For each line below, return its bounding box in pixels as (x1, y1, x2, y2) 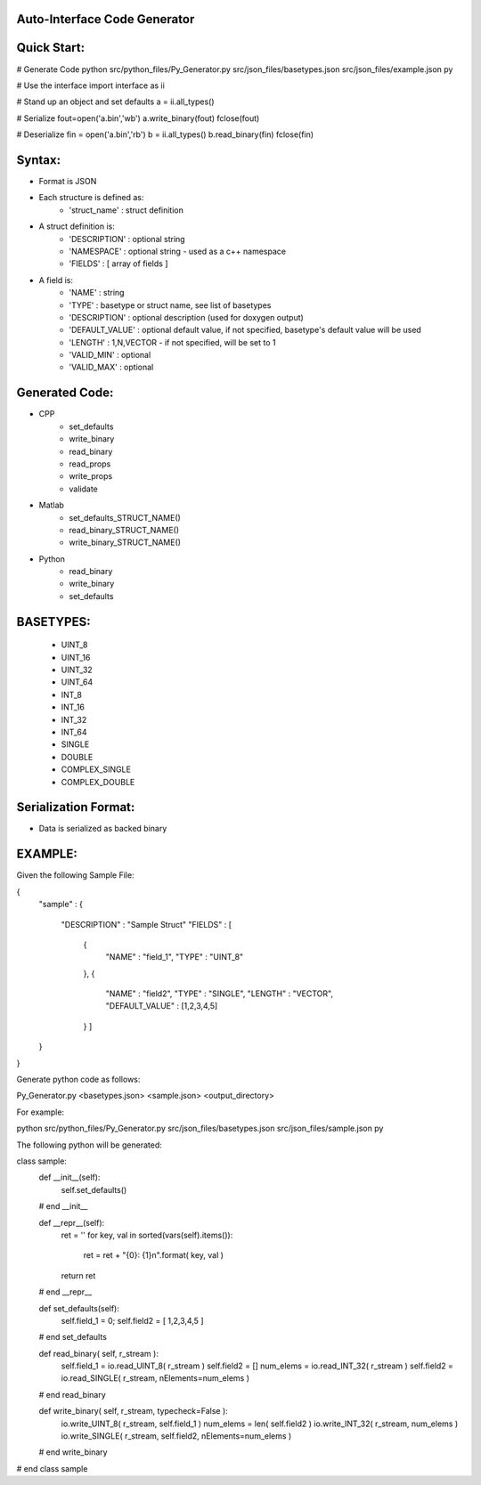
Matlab (38, 499, 64, 511)
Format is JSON (38, 176, 97, 186)
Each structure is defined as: (38, 192, 144, 203)
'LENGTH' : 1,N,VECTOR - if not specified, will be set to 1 (69, 337, 276, 347)
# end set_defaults (38, 1332, 107, 1343)
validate (69, 483, 98, 494)
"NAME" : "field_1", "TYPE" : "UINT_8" (105, 952, 244, 962)
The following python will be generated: (16, 1140, 162, 1150)
